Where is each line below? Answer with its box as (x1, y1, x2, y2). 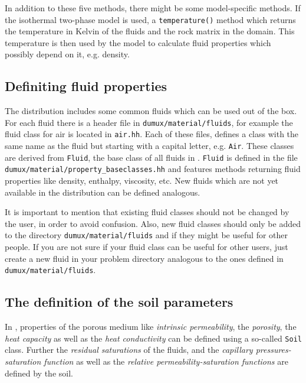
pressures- (255, 343, 291, 356)
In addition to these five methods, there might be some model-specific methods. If (5, 2, 301, 14)
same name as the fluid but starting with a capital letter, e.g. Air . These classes (5, 139, 294, 152)
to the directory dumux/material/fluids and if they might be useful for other (5, 229, 288, 241)
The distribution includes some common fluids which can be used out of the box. (5, 105, 297, 117)
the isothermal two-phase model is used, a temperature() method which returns (5, 13, 296, 25)
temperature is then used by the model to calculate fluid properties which (5, 36, 271, 48)
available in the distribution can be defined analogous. (5, 186, 200, 198)
